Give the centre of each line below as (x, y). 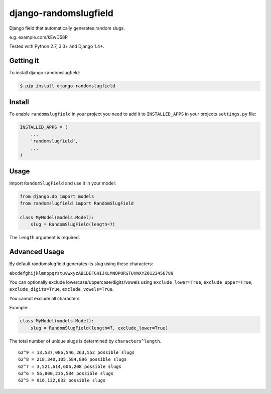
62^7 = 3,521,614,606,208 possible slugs (70, 366)
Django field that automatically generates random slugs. (67, 28)
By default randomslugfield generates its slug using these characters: (81, 264)
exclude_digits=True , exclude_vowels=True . (61, 289)
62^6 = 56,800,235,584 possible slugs (66, 374)
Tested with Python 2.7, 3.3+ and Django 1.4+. (57, 46)
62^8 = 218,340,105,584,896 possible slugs (73, 359)
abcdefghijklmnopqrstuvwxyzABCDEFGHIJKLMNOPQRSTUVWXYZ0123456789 (91, 273)
